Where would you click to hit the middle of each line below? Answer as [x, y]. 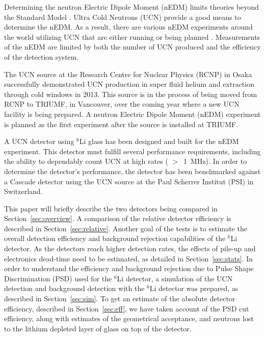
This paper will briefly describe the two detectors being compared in [111, 208]
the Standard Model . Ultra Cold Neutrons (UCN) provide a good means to [123, 17]
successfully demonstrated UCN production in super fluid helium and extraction [129, 84]
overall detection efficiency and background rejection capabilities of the [115, 238]
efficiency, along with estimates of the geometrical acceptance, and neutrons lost [129, 318]
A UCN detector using [39, 141]
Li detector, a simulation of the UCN [175, 278]
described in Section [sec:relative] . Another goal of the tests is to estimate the [126, 228]
